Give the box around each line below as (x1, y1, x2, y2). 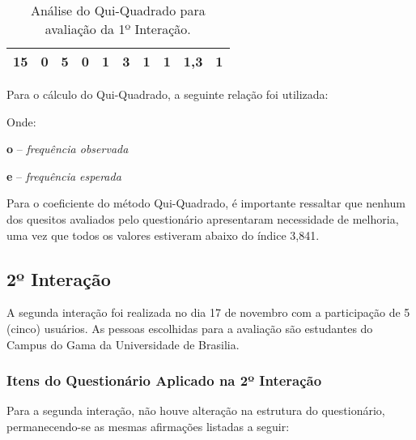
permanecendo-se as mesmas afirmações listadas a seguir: (6, 417, 290, 434)
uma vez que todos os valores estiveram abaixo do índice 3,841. (6, 226, 320, 243)
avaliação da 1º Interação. (45, 19, 191, 38)
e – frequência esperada (6, 167, 121, 184)
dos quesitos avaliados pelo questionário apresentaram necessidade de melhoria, (6, 210, 399, 227)
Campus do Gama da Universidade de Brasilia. (6, 335, 240, 352)
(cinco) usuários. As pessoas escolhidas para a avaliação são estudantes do (6, 319, 373, 336)
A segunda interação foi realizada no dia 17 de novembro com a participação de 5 (6, 304, 410, 321)
